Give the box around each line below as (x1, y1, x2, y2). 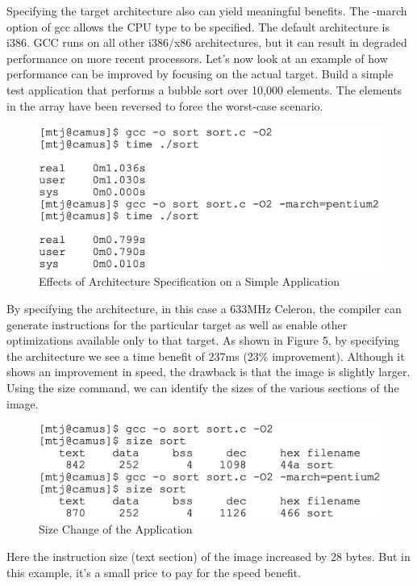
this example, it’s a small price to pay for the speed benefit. (6, 563, 302, 580)
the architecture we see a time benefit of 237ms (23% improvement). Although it (6, 347, 405, 364)
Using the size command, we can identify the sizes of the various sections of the (6, 379, 399, 396)
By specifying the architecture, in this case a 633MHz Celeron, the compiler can (6, 300, 402, 317)
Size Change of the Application (39, 521, 193, 538)
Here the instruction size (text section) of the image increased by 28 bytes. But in (6, 547, 411, 564)
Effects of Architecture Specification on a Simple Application (39, 273, 340, 290)
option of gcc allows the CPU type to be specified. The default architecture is (6, 18, 390, 35)
